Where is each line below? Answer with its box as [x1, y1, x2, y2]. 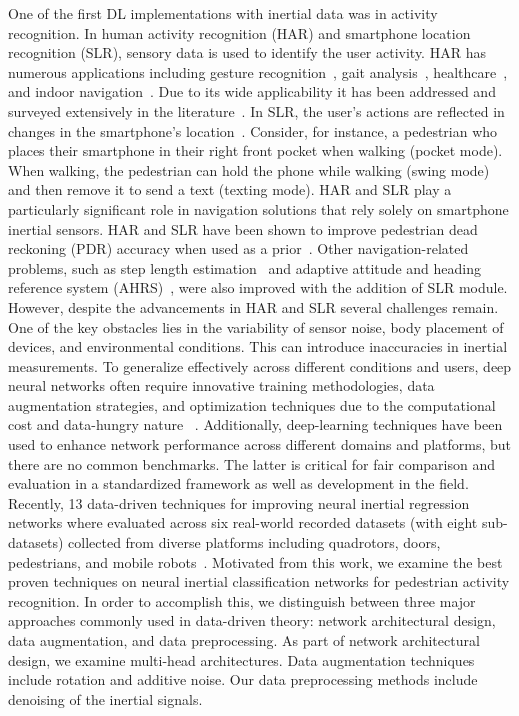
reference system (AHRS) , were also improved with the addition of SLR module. [8, 277, 508, 298]
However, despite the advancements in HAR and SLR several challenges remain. [8, 296, 499, 317]
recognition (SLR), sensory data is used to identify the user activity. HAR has [8, 42, 486, 63]
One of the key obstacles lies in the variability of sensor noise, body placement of [8, 316, 504, 337]
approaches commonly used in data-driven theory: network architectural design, [8, 610, 496, 631]
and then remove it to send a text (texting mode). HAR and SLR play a [8, 179, 452, 200]
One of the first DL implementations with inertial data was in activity [8, 3, 438, 23]
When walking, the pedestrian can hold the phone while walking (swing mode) [8, 159, 490, 180]
